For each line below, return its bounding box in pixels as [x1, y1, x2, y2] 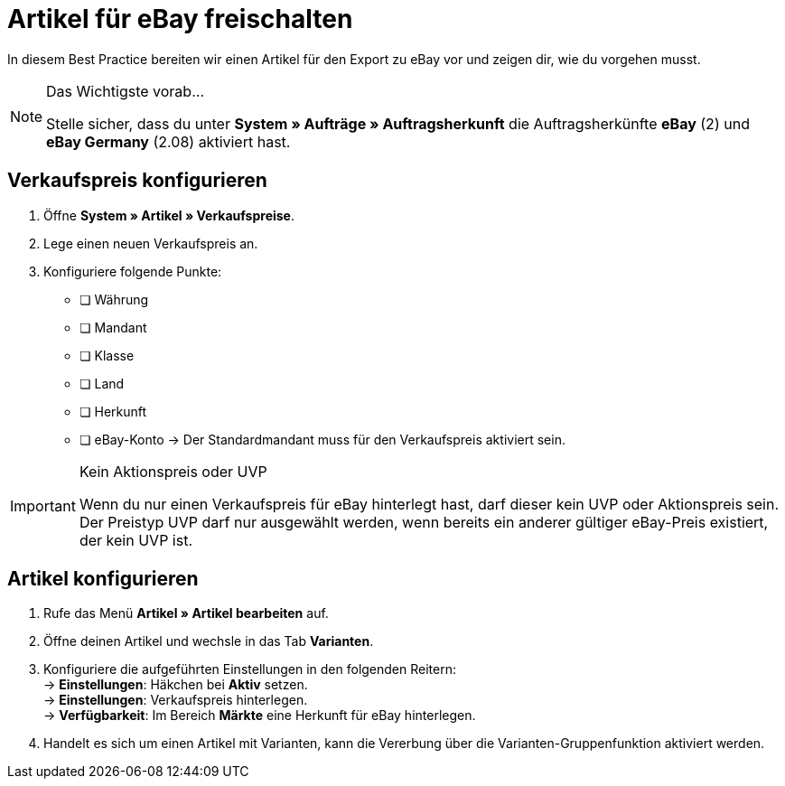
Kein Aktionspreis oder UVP [79, 462, 267, 481]
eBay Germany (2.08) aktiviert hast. [46, 132, 291, 151]
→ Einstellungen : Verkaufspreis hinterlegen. [43, 692, 308, 708]
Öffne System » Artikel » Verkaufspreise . [43, 207, 295, 223]
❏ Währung [79, 291, 149, 307]
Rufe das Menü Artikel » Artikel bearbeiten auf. [43, 605, 329, 622]
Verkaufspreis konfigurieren [7, 169, 267, 192]
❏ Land [79, 375, 125, 391]
